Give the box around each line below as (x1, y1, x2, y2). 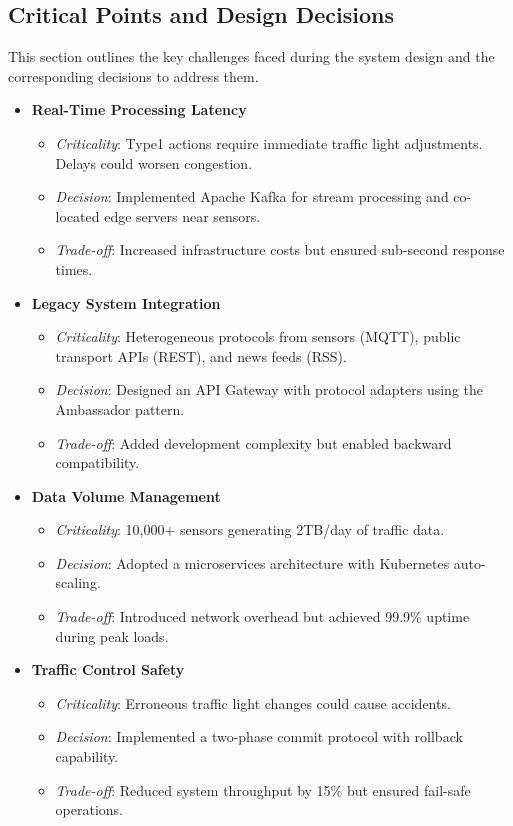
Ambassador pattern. (55, 398, 185, 419)
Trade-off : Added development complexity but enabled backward (55, 432, 452, 453)
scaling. (55, 572, 101, 593)
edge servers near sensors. (104, 205, 261, 226)
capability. (55, 746, 119, 767)
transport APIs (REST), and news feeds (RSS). (55, 345, 347, 366)
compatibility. (55, 452, 140, 473)
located (55, 205, 100, 226)
